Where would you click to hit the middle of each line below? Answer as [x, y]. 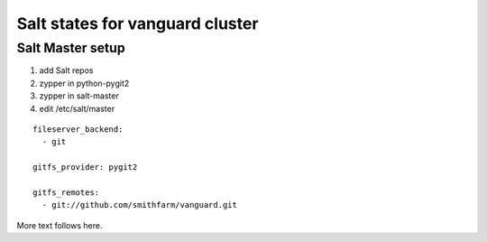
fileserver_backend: [78, 129]
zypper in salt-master [79, 96]
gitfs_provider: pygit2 [85, 168]
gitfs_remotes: [66, 192]
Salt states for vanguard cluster [138, 23]
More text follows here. [60, 225]
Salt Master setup [71, 48]
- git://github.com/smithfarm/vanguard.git [140, 205]
